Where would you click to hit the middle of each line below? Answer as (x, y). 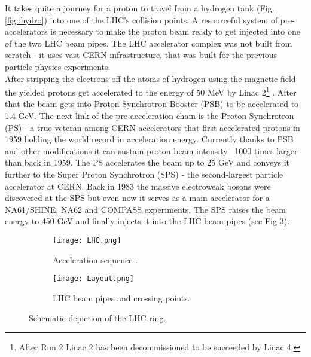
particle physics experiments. (58, 66)
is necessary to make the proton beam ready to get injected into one (175, 31)
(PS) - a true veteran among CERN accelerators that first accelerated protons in (153, 127)
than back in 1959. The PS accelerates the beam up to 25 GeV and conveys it (147, 162)
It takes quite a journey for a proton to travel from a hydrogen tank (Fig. (140, 8)
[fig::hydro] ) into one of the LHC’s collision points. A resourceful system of (141, 19)
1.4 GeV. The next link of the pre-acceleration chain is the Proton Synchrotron (150, 115)
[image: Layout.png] (94, 279)
